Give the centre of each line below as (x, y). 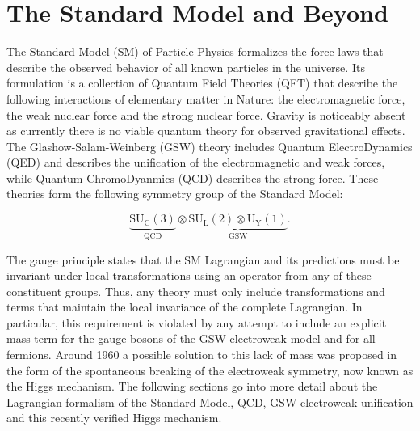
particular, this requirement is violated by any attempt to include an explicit (197, 322)
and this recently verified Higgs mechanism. (114, 418)
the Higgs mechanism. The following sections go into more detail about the (192, 386)
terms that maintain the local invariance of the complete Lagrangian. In (185, 307)
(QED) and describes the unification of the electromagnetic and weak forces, (196, 162)
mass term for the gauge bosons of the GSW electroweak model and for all (191, 338)
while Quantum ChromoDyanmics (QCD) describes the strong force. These (193, 177)
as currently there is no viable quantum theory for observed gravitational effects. (206, 131)
